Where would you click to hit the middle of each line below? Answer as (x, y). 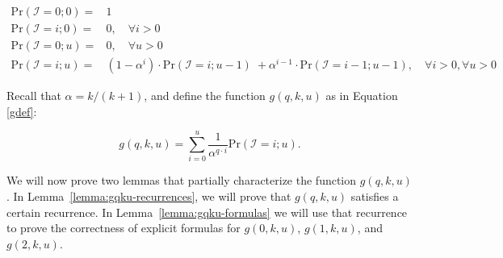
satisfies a (375, 196)
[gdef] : (22, 111)
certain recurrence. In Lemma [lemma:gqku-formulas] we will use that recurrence (207, 212)
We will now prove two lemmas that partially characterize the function (182, 180)
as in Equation (362, 96)
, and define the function (205, 96)
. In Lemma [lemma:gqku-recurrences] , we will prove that (149, 196)
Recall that (34, 96)
